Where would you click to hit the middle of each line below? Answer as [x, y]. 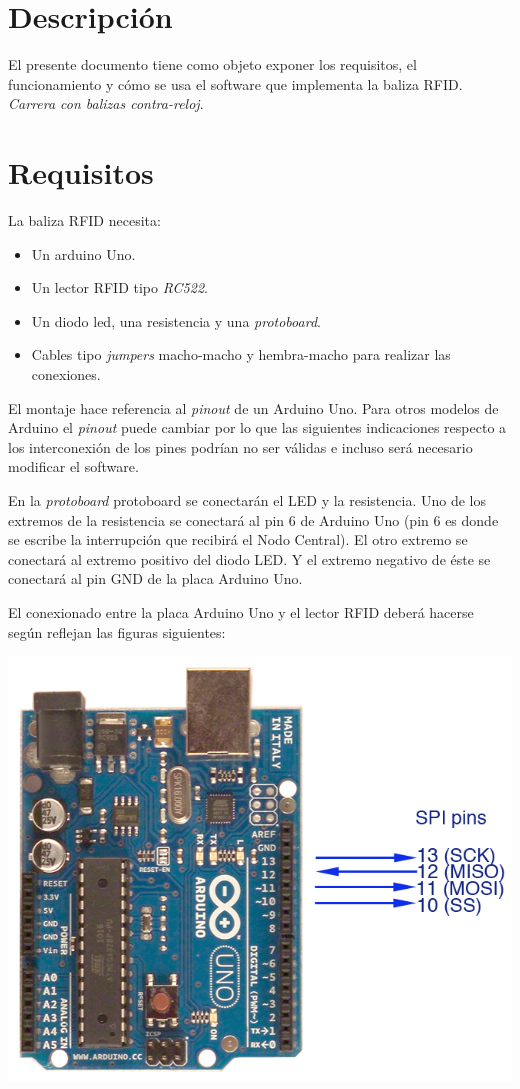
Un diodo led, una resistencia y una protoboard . [176, 320]
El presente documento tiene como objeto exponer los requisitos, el [212, 64]
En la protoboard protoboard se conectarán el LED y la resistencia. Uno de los [247, 499]
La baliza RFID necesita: [84, 220]
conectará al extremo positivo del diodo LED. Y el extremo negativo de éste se [249, 558]
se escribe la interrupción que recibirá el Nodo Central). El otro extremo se [238, 539]
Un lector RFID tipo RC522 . [119, 287]
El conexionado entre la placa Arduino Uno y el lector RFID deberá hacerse [241, 611]
